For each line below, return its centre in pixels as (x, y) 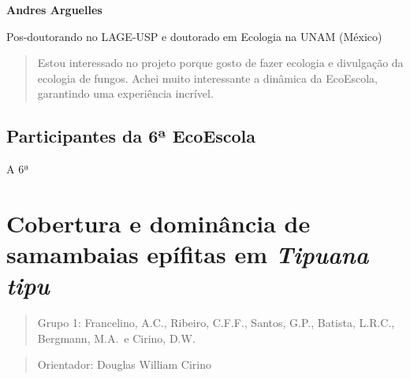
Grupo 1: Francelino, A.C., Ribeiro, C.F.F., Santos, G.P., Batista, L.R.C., (216, 323)
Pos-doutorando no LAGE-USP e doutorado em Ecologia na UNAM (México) (194, 36)
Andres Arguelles (54, 9)
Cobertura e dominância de (158, 223)
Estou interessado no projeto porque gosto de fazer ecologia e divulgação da (220, 63)
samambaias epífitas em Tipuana (188, 255)
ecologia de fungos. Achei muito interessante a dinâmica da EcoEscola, (207, 78)
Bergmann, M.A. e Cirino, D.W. (116, 338)
